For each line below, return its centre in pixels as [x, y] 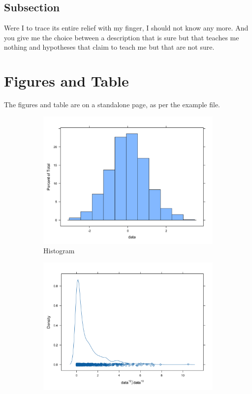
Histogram [59, 251]
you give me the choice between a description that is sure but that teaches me [122, 37]
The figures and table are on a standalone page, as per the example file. [112, 105]
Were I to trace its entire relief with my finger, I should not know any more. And [126, 28]
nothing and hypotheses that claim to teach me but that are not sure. [109, 47]
